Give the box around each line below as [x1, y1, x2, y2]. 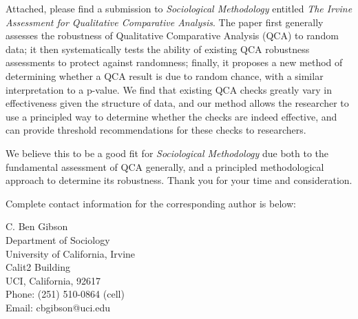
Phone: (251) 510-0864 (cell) [6, 287, 125, 301]
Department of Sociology [6, 232, 110, 247]
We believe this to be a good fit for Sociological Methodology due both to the [6, 145, 329, 160]
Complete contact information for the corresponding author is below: [6, 196, 296, 210]
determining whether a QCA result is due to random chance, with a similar [6, 68, 324, 83]
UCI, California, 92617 [6, 273, 101, 287]
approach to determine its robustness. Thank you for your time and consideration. [6, 173, 352, 187]
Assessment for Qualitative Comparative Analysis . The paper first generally [6, 14, 324, 29]
